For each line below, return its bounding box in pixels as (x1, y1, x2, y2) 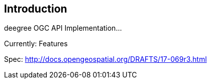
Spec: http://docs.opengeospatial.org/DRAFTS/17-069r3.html (4, 55, 207, 64)
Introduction (4, 3, 67, 15)
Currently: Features (4, 39, 68, 48)
